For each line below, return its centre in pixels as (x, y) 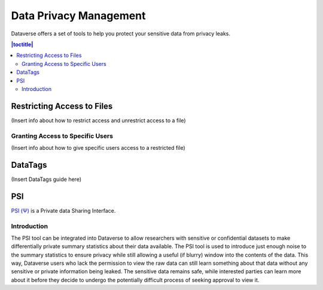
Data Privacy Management (78, 16)
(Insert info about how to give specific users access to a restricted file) (98, 147)
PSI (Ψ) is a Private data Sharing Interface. (63, 210)
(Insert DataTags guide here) (46, 179)
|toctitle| (22, 44)
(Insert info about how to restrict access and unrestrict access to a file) (98, 120)
